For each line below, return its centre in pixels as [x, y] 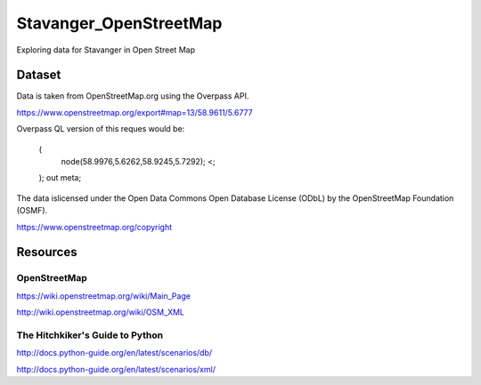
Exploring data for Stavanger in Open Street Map [106, 50]
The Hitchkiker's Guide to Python [90, 335]
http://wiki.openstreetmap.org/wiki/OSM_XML [100, 312]
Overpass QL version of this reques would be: [101, 129]
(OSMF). [32, 211]
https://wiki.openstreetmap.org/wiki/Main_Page [104, 296]
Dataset [39, 75]
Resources [47, 252]
